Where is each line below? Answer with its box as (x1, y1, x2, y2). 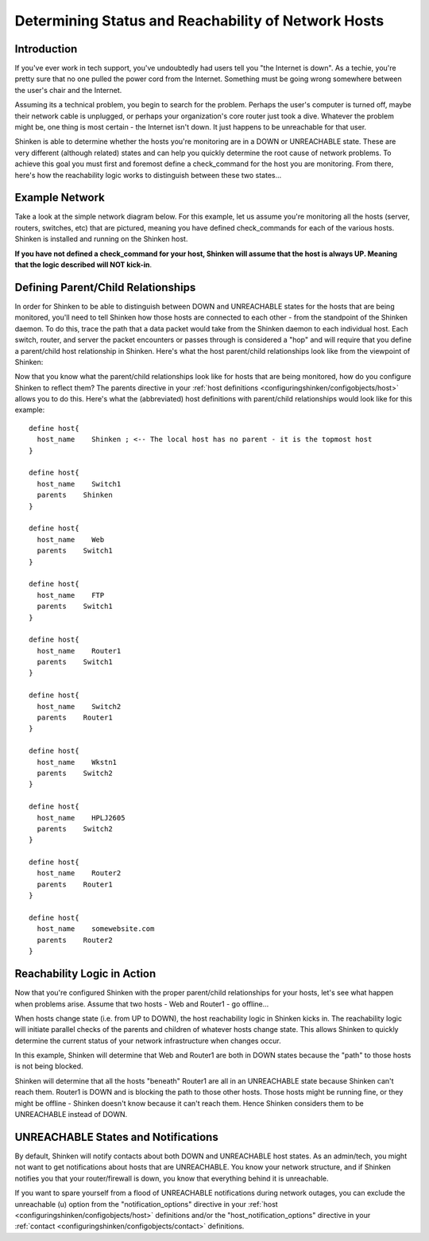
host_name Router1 (37, 646, 122, 655)
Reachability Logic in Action (14, 967, 157, 981)
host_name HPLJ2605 (37, 813, 126, 822)
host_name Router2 (37, 869, 122, 878)
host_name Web (37, 535, 105, 544)
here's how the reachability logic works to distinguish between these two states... (14, 170, 282, 180)
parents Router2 (37, 935, 113, 944)
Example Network (14, 191, 105, 204)
